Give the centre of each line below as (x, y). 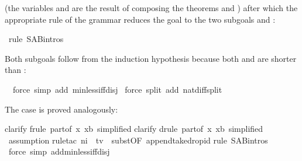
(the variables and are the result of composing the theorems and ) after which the (151, 8)
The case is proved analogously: (61, 109)
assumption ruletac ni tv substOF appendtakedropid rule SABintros (138, 140)
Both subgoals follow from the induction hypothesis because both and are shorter (151, 58)
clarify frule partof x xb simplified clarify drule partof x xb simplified (134, 129)
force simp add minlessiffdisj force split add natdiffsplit (117, 89)
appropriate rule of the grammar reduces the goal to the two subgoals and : (140, 19)
